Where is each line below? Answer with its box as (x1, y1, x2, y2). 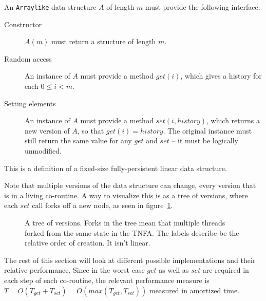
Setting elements (4, 98, 56, 108)
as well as (159, 265, 189, 275)
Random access (4, 53, 52, 64)
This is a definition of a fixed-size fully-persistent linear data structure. (4, 162, 227, 173)
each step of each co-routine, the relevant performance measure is (4, 274, 210, 285)
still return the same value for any (25, 135, 132, 146)
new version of (25, 125, 70, 136)
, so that (77, 125, 104, 136)
